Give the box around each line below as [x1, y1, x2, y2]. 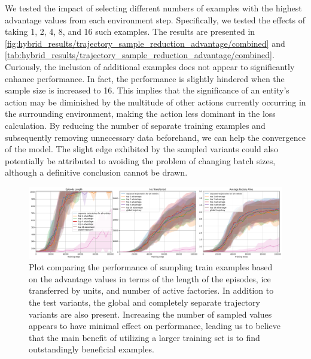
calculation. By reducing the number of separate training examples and [5, 119, 266, 131]
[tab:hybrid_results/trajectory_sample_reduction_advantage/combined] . [5, 49, 275, 61]
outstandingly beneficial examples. [29, 343, 154, 355]
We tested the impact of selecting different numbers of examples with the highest [5, 2, 302, 14]
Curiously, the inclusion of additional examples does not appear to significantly [5, 60, 295, 73]
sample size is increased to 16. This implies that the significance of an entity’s [5, 84, 289, 96]
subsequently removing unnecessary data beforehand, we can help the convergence [5, 131, 306, 143]
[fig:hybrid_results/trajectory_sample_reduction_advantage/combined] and [5, 37, 285, 49]
